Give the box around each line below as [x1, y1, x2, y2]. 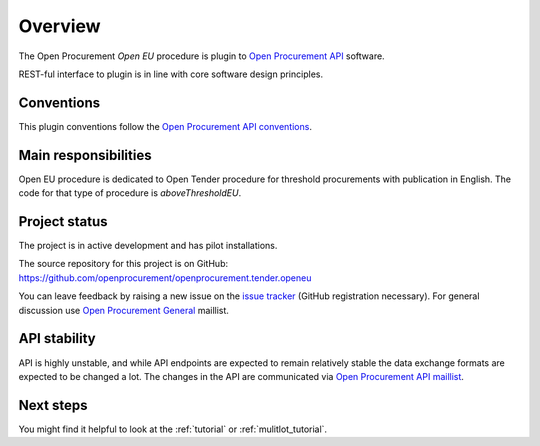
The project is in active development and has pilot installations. [18, 240, 278, 252]
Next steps [18, 396, 88, 414]
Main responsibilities [18, 146, 152, 164]
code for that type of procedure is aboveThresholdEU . [18, 187, 242, 199]
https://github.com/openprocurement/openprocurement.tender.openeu [18, 271, 312, 284]
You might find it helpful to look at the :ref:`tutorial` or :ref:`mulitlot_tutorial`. [18, 423, 328, 435]
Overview [18, 15, 101, 37]
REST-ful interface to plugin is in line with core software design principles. [18, 68, 324, 80]
